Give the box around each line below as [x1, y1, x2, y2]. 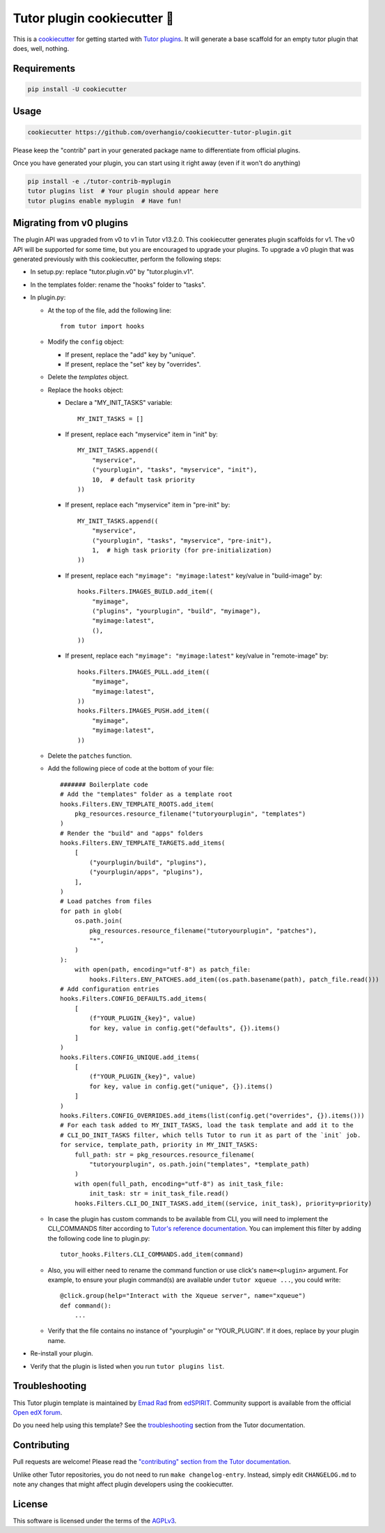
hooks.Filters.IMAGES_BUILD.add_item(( [77, 588, 214, 596]
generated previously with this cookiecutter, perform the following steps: [13, 255, 222, 263]
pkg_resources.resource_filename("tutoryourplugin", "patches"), [89, 926, 317, 935]
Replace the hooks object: [47, 386, 124, 394]
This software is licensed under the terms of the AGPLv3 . [13, 1516, 177, 1525]
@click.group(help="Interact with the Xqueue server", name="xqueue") [60, 1292, 306, 1300]
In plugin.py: [30, 293, 66, 302]
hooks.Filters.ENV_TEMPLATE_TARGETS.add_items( [60, 839, 226, 847]
